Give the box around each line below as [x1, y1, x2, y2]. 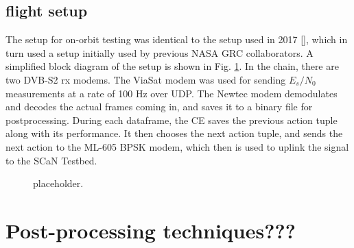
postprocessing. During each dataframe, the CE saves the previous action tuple [5, 112, 338, 127]
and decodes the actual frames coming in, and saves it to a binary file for [5, 99, 313, 114]
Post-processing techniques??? [5, 216, 296, 244]
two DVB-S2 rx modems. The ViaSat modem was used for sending [5, 72, 286, 86]
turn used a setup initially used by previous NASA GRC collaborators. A [5, 45, 314, 60]
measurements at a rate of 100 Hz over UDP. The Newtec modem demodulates [5, 86, 338, 100]
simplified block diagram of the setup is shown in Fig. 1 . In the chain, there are [5, 59, 339, 73]
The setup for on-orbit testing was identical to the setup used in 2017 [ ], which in [5, 32, 348, 47]
